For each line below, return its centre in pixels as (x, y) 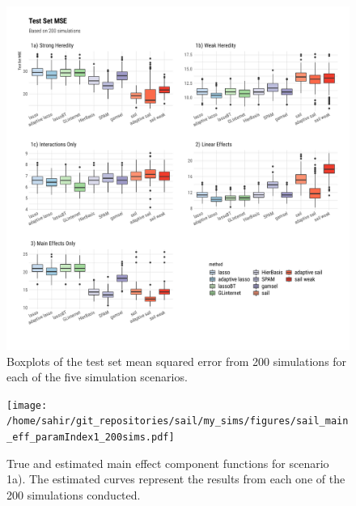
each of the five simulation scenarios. (97, 377)
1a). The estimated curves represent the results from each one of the (176, 479)
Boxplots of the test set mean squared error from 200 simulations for (177, 361)
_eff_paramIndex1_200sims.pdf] (91, 438)
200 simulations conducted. (74, 494)
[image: (27, 405)
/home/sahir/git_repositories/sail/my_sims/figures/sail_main (178, 421)
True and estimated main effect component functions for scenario (168, 463)
